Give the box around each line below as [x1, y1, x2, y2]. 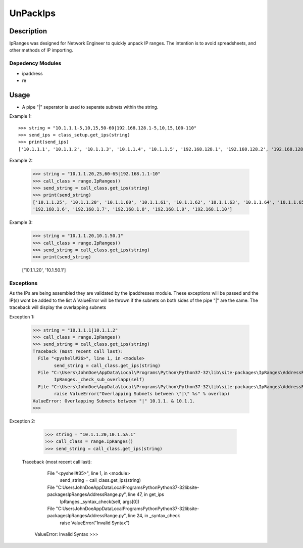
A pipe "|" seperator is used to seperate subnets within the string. [22, 104, 159, 110]
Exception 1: [9, 313, 35, 319]
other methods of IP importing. [9, 47, 73, 53]
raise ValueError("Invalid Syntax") [60, 520, 130, 526]
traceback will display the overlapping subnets [9, 304, 106, 310]
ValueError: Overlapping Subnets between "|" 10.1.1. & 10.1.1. [32, 398, 195, 404]
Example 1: [9, 113, 32, 119]
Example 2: [9, 157, 33, 164]
